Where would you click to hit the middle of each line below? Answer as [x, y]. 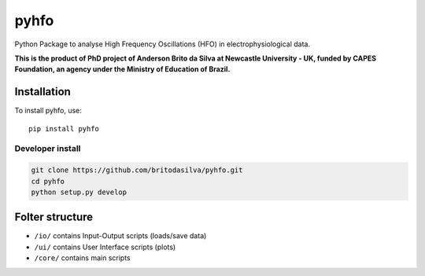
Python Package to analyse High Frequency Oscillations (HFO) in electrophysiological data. [163, 44]
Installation [42, 92]
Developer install [48, 149]
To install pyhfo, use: [48, 111]
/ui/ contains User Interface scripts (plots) [105, 247]
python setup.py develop [79, 192]
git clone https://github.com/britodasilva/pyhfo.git [137, 170]
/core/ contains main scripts [82, 258]
